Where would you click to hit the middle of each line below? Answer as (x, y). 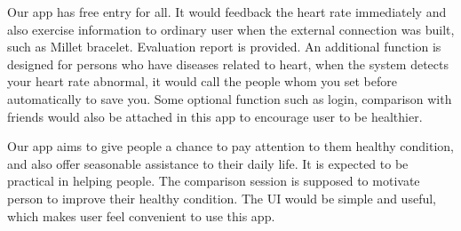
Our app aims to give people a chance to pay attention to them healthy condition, (230, 146)
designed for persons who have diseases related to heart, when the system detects (228, 64)
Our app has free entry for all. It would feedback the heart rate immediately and (227, 12)
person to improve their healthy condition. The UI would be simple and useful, (222, 198)
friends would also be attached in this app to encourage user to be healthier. (215, 116)
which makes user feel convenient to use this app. (141, 215)
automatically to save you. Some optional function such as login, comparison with (230, 98)
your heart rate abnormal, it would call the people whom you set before (202, 81)
